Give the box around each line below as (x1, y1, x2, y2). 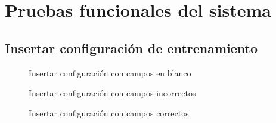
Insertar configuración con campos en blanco (29, 66, 191, 79)
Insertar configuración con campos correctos (29, 106, 189, 119)
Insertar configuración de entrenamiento (5, 38, 258, 57)
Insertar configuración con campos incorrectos (29, 87, 196, 99)
